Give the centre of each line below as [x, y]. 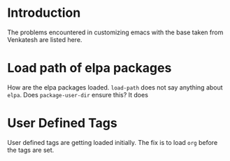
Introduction [44, 13]
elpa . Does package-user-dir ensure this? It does [78, 94]
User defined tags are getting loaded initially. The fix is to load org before [113, 142]
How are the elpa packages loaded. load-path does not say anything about [115, 87]
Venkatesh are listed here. [45, 39]
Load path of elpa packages [89, 68]
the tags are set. [31, 150]
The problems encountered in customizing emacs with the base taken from [115, 32]
